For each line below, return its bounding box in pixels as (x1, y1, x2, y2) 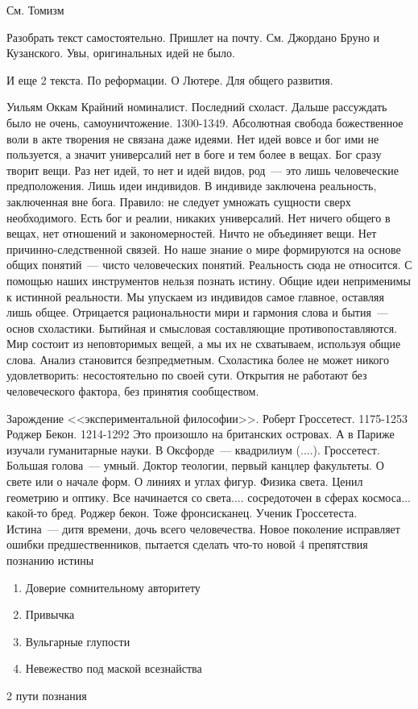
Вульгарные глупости (25, 632, 130, 649)
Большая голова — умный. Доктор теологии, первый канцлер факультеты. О (6, 457, 384, 474)
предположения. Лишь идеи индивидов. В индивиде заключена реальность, (6, 177, 377, 194)
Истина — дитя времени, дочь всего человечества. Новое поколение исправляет (6, 520, 400, 537)
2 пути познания (6, 686, 87, 703)
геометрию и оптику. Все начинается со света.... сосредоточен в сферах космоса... (6, 488, 411, 505)
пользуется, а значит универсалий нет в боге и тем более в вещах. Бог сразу (6, 146, 382, 163)
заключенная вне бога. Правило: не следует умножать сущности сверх (6, 193, 351, 209)
